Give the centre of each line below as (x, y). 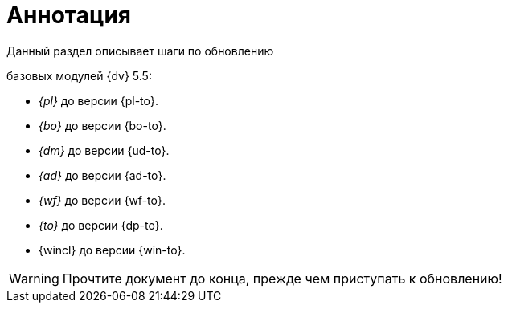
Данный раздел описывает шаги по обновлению (140, 51)
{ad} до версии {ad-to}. (102, 175)
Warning (34, 278)
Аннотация (69, 15)
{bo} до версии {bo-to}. (102, 125)
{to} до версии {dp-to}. (101, 225)
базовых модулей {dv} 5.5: (79, 75)
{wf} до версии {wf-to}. (102, 200)
